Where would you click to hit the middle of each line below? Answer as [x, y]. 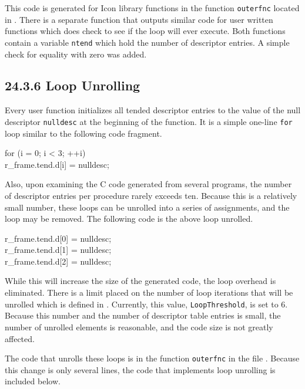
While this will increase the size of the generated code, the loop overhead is [140, 281]
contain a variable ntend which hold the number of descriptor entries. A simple [147, 42]
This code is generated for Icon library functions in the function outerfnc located [152, 8]
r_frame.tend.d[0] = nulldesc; [58, 238]
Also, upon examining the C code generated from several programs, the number [148, 184]
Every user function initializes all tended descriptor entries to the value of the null [153, 110]
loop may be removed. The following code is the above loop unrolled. [129, 219]
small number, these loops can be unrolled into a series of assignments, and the [147, 207]
